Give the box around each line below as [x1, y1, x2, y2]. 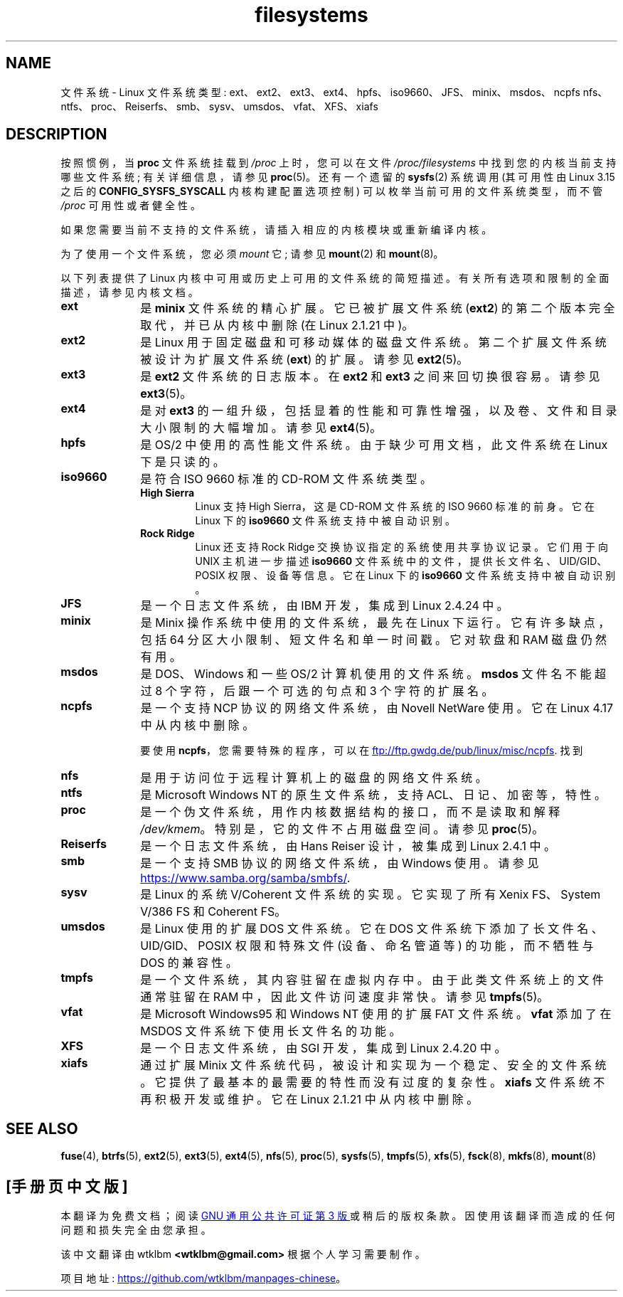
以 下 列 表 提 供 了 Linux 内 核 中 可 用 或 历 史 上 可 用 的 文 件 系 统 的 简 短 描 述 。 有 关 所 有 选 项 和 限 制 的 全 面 [60, 272, 609, 285]
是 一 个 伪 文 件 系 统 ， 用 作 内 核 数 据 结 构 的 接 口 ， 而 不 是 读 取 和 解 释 [140, 805, 560, 820]
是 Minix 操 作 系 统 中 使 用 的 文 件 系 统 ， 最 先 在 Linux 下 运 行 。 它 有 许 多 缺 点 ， [140, 615, 610, 630]
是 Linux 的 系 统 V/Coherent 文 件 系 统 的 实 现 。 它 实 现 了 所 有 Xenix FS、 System [140, 887, 601, 902]
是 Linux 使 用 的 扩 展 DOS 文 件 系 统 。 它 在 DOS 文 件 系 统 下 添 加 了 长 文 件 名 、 [140, 921, 603, 936]
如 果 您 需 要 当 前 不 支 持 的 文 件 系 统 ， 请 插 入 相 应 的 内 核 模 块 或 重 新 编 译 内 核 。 [60, 223, 492, 236]
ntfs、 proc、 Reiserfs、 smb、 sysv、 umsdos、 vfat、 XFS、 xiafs [60, 100, 378, 112]
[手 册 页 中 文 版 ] [6, 1177, 128, 1195]
